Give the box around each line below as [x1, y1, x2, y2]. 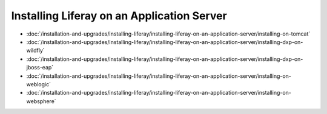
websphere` [26, 97, 57, 105]
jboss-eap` [26, 64, 54, 71]
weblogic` [26, 80, 51, 87]
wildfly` [26, 47, 45, 54]
